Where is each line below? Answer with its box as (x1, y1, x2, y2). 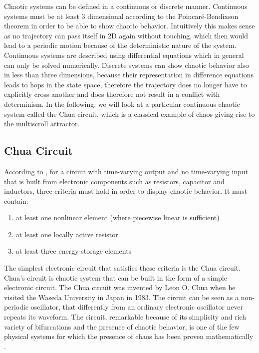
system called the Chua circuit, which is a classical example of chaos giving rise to (4, 108, 255, 119)
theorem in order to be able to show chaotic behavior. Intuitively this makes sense (4, 20, 255, 31)
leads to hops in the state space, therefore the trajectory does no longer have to (4, 79, 247, 89)
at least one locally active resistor (15, 229, 118, 239)
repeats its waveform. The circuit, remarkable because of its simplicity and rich (4, 312, 247, 322)
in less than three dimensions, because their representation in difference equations (4, 69, 254, 80)
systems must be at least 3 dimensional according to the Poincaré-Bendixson (4, 10, 239, 21)
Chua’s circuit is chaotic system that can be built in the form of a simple (4, 272, 227, 283)
